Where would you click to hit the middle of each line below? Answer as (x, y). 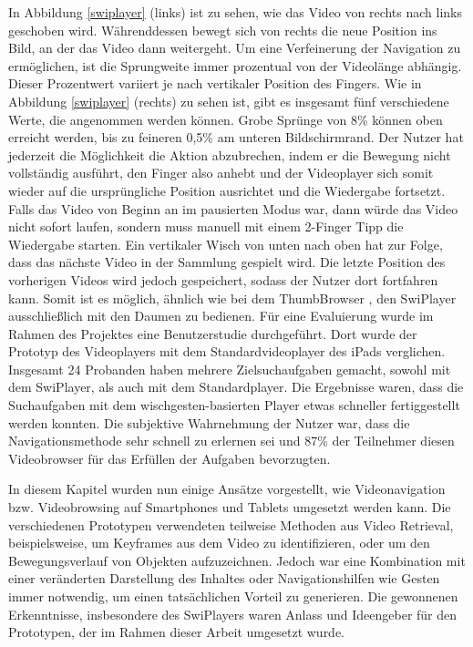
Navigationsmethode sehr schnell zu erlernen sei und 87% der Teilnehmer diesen (231, 441)
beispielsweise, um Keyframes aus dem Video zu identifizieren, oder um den (219, 543)
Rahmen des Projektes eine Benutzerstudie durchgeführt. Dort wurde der (213, 333)
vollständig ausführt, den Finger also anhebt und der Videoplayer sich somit (221, 173)
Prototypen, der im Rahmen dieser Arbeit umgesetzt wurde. (177, 632)
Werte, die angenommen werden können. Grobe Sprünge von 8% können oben (226, 119)
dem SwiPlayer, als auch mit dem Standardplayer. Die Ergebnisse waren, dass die (236, 387)
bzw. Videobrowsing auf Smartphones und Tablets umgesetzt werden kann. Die (230, 507)
